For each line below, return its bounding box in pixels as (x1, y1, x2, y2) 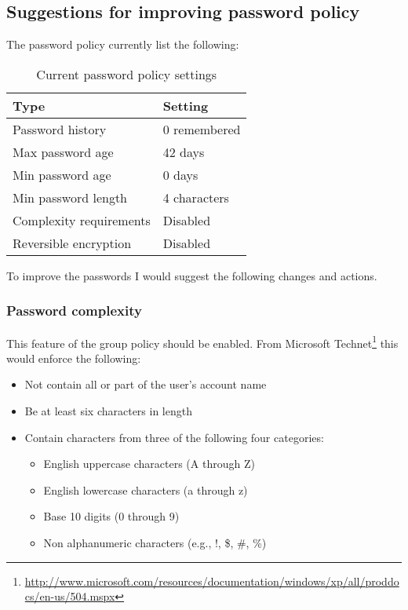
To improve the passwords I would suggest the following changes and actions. (6, 267, 377, 283)
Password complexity (6, 301, 142, 320)
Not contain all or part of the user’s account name (24, 376, 267, 393)
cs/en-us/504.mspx (24, 588, 115, 605)
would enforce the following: (6, 349, 141, 366)
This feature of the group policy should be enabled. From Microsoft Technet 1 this (6, 332, 399, 351)
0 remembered (162, 119, 241, 138)
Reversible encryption (13, 233, 132, 252)
